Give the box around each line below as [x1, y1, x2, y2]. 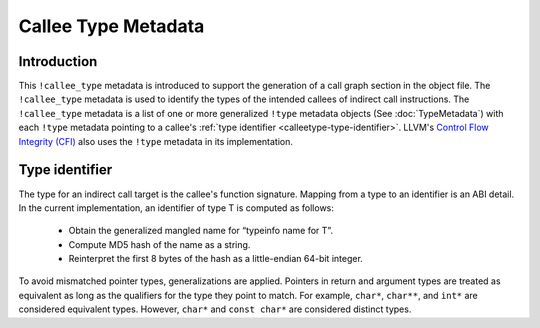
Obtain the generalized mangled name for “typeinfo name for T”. [68, 225, 334, 237]
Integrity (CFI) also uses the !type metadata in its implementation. [18, 135, 294, 147]
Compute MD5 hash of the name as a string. [68, 238, 251, 250]
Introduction [18, 53, 98, 70]
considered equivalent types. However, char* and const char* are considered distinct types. [18, 303, 412, 315]
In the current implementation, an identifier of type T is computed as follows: [18, 201, 335, 214]
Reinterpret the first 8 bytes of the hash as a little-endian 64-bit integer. [68, 253, 364, 265]
